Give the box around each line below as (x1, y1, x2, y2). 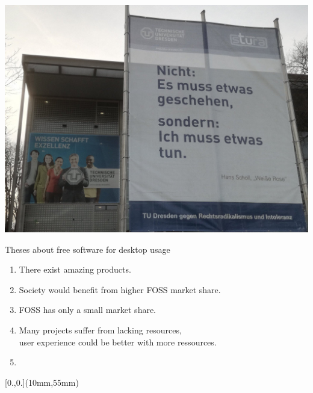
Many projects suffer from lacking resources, (19, 323, 182, 336)
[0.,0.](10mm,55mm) (5, 376, 79, 388)
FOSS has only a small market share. (19, 303, 156, 316)
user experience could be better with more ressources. (19, 335, 217, 348)
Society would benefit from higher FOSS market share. (19, 283, 221, 296)
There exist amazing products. (19, 263, 131, 276)
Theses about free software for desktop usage (5, 243, 170, 255)
